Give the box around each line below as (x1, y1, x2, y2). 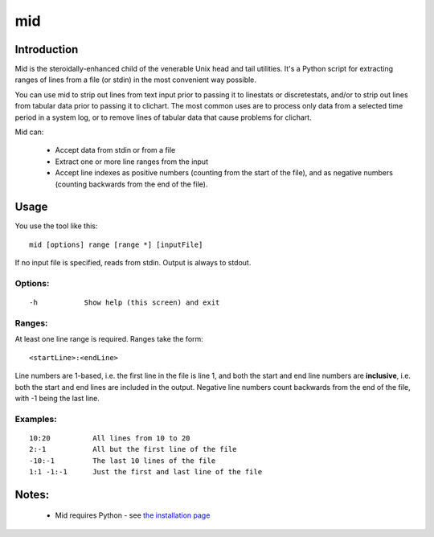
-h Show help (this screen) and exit (29, 298, 220, 307)
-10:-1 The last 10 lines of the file (29, 456, 216, 465)
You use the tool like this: (14, 221, 98, 231)
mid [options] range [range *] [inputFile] (29, 240, 203, 249)
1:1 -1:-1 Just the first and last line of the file (29, 467, 263, 477)
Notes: (14, 487, 50, 502)
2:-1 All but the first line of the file (29, 445, 237, 454)
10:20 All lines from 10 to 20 (29, 433, 190, 442)
